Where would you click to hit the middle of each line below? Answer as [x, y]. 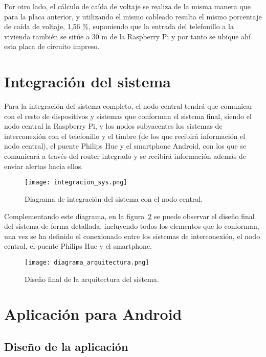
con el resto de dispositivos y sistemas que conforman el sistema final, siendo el [128, 116]
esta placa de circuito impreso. [52, 46]
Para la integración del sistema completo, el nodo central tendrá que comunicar [128, 106]
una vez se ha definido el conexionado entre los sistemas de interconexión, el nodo [132, 236]
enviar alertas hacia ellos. [44, 166]
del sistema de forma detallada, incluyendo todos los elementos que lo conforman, [132, 226]
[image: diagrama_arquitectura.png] [87, 262]
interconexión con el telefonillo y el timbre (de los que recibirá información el [125, 136]
